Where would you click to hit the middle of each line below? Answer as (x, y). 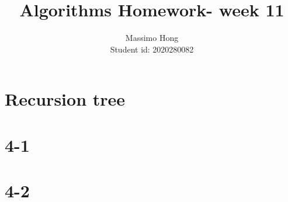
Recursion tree (65, 99)
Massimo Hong (152, 38)
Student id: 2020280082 (152, 49)
